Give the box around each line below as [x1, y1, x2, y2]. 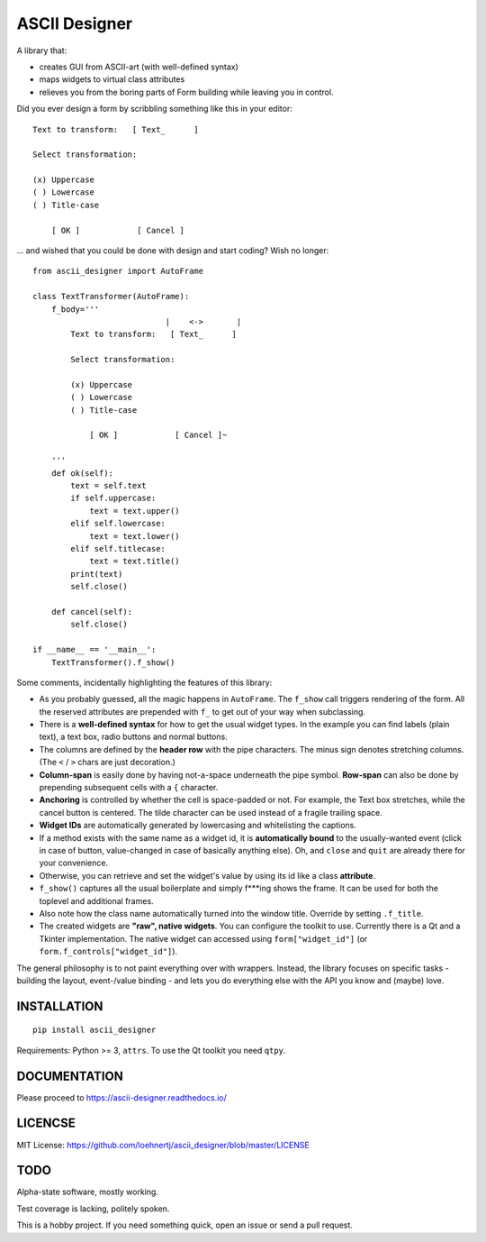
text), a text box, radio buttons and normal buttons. [39, 731, 229, 743]
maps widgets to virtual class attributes [39, 74, 185, 85]
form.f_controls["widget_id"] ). [39, 946, 178, 957]
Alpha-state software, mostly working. [16, 1186, 159, 1198]
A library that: [16, 45, 67, 56]
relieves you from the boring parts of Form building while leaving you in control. [39, 87, 334, 97]
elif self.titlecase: [70, 543, 166, 553]
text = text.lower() [89, 531, 180, 541]
